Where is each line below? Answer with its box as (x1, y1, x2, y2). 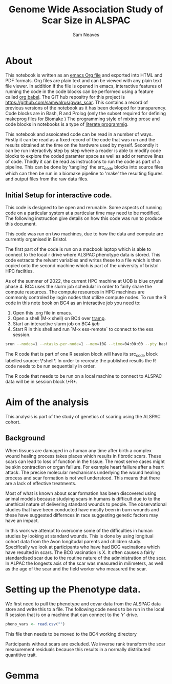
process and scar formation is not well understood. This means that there (5, 474, 160, 481)
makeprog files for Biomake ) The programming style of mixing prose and (5, 116, 160, 122)
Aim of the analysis (5, 397, 89, 408)
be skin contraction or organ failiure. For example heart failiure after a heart (5, 464, 164, 470)
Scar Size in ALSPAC (41, 14, 131, 26)
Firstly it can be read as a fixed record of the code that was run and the (5, 136, 156, 142)
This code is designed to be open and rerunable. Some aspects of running (5, 205, 162, 211)
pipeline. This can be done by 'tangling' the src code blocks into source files (5, 163, 164, 171)
